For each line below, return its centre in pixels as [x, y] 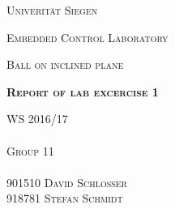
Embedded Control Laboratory [87, 37]
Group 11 [30, 150]
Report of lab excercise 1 [83, 91]
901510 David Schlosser [67, 182]
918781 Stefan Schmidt [65, 198]
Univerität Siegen [52, 10]
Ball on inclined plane [65, 64]
